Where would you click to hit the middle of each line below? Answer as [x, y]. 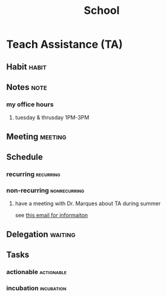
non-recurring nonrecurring [45, 190]
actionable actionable [37, 272]
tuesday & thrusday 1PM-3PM [52, 118]
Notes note [27, 87]
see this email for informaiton [51, 216]
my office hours [30, 104]
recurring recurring [33, 174]
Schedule [25, 157]
